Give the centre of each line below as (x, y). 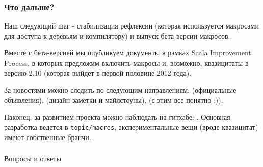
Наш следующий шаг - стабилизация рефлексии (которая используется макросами (131, 26)
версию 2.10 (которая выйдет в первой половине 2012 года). (98, 73)
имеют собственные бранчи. (48, 137)
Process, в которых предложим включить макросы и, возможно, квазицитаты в (126, 63)
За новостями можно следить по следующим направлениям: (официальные (120, 90)
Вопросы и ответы (33, 159)
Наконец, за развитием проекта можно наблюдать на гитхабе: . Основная (117, 117)
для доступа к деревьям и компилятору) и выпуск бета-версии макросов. (117, 35)
